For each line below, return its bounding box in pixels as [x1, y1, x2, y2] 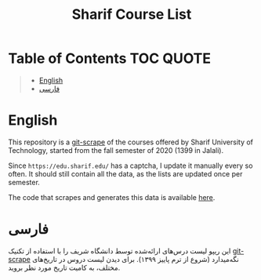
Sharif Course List [71, 5, 192, 24]
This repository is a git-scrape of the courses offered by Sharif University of [8, 137, 253, 147]
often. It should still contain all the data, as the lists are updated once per [8, 169, 243, 178]
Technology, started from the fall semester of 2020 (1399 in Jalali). [8, 145, 224, 155]
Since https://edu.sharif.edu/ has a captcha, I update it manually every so [8, 161, 253, 170]
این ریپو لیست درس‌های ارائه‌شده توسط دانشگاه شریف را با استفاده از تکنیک [8, 245, 231, 256]
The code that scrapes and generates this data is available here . [8, 192, 216, 202]
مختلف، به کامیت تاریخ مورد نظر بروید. [8, 263, 121, 272]
